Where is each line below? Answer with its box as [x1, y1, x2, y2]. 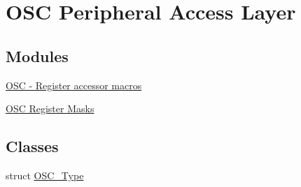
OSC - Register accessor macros [6, 77, 142, 92]
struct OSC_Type [6, 167, 84, 182]
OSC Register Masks [6, 101, 94, 116]
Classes [6, 135, 59, 157]
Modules [6, 45, 69, 66]
